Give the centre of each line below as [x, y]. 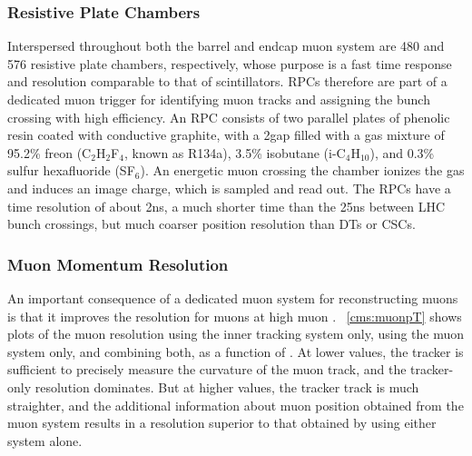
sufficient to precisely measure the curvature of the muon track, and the [207, 369]
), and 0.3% [402, 152]
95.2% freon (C [49, 152]
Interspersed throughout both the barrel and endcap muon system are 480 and [226, 46]
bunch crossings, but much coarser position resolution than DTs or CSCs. [211, 224]
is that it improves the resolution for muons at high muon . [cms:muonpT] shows [235, 316]
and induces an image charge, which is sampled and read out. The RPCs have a [229, 188]
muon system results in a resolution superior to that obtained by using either [222, 423]
